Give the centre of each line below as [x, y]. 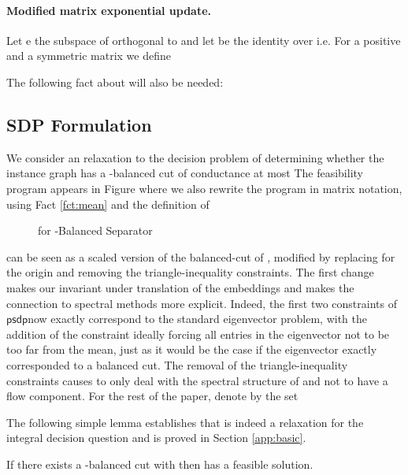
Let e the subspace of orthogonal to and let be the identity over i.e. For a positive [204, 40]
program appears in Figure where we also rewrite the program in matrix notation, [204, 188]
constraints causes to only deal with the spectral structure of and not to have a [197, 380]
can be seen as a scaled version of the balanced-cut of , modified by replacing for [201, 256]
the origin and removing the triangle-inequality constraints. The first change [190, 272]
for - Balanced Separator [95, 230]
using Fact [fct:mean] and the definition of [108, 204]
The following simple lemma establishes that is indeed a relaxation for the [185, 422]
